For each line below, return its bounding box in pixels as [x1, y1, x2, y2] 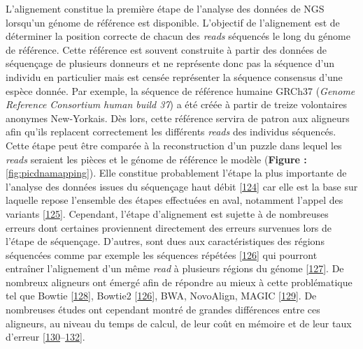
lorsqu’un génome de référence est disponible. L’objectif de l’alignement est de [6, 15, 340, 29]
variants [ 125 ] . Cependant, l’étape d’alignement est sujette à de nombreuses [6, 206, 329, 221]
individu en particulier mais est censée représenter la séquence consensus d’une [6, 69, 343, 84]
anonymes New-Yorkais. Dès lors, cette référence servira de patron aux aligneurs [6, 110, 350, 125]
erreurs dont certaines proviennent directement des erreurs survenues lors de [6, 220, 332, 235]
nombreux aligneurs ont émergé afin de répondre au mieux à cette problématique [6, 274, 353, 289]
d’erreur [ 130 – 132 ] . [6, 329, 85, 344]
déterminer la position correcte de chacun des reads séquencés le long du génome [6, 29, 350, 43]
